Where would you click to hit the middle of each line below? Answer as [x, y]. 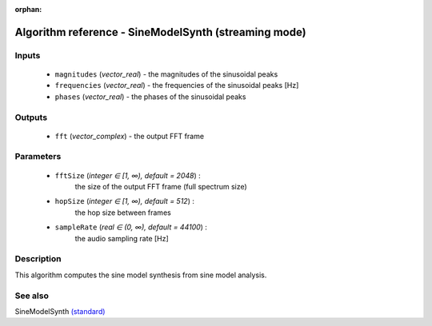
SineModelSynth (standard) [60, 311]
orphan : [28, 9]
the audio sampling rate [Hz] [122, 238]
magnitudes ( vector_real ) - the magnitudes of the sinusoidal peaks [166, 74]
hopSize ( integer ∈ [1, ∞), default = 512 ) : [125, 201]
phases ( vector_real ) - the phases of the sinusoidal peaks [150, 97]
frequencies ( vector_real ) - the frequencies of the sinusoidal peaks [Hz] [177, 85]
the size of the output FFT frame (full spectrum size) [161, 187]
